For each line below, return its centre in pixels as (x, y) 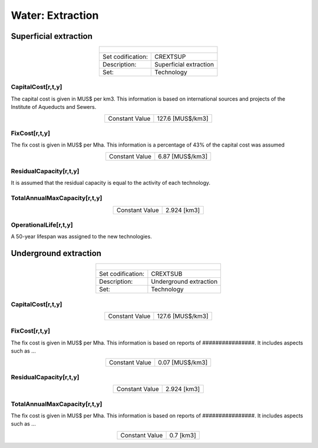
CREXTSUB (167, 274)
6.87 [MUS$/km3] (183, 156)
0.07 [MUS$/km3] (183, 362)
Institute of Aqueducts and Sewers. (54, 107)
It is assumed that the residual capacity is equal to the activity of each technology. (111, 183)
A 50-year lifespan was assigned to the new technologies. (82, 237)
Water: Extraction (55, 15)
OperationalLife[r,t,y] (42, 225)
